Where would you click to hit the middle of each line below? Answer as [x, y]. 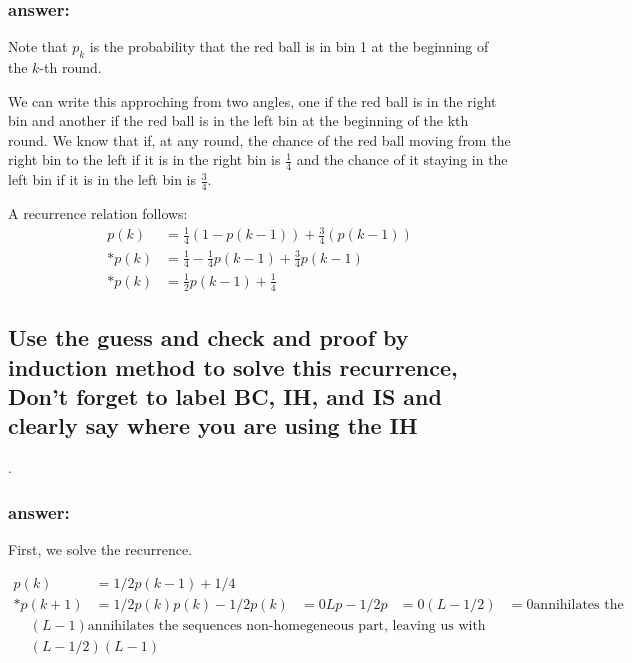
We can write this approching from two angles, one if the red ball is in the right [252, 100]
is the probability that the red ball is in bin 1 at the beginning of [289, 46]
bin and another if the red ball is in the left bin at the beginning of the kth [238, 120]
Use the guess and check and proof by [208, 337]
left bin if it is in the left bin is [102, 179]
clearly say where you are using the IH [213, 425]
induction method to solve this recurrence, [233, 366]
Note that [38, 46]
